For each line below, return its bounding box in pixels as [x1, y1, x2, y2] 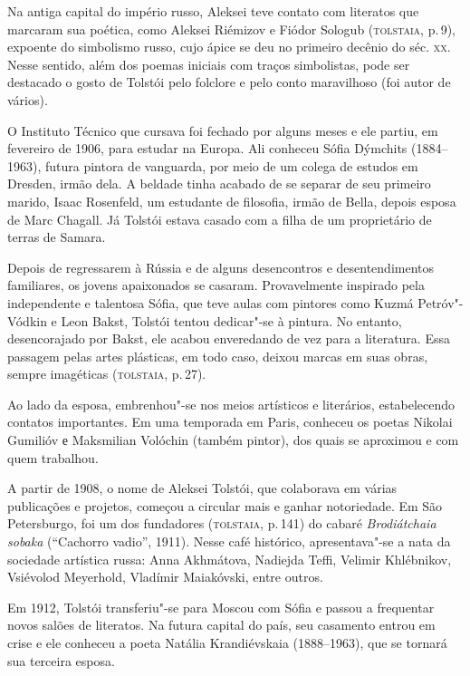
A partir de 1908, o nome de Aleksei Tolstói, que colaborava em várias [7, 478, 398, 497]
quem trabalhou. [7, 448, 99, 467]
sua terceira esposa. [7, 651, 115, 670]
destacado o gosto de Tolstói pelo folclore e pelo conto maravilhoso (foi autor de [7, 72, 451, 92]
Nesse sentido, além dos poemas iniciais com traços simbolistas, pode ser [7, 54, 410, 73]
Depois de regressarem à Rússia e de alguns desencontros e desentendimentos [7, 257, 435, 276]
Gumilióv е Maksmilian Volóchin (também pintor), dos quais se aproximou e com [7, 430, 459, 449]
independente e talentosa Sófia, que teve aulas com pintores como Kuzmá [7, 293, 414, 312]
